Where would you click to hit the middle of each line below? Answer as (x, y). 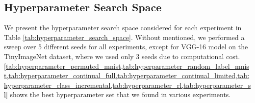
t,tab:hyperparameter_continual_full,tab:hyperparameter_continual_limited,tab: (127, 75)
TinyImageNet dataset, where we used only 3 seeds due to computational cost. (122, 56)
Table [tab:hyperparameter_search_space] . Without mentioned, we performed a (124, 37)
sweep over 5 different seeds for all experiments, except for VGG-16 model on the (126, 47)
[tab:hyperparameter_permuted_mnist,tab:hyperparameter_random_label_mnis (127, 66)
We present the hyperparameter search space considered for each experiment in (123, 28)
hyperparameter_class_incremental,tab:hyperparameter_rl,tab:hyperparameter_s (127, 85)
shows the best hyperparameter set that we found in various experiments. (120, 94)
